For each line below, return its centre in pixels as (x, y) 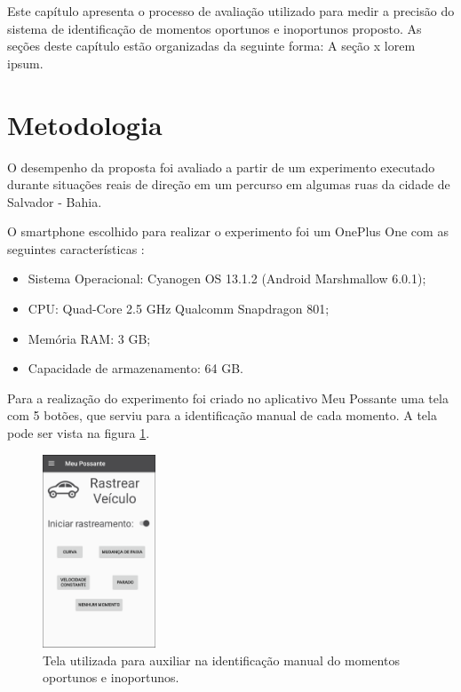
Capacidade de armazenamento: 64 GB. (135, 368)
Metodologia (85, 124)
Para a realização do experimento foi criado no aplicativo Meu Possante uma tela (228, 398)
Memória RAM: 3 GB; (89, 338)
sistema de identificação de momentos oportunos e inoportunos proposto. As (215, 28)
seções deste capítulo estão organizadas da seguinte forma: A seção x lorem (211, 46)
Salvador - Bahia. (55, 201)
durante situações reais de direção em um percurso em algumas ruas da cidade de (229, 184)
